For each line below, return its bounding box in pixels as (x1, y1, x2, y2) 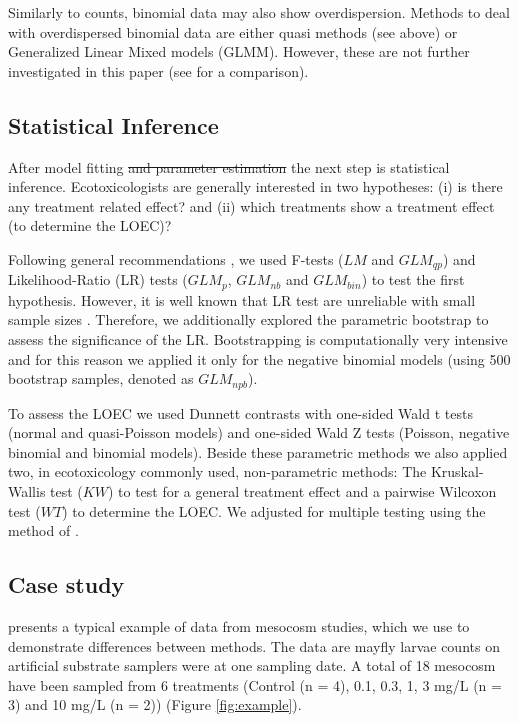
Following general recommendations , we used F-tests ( (8, 248, 344, 269)
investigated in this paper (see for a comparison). (8, 60, 309, 81)
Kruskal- (430, 461, 484, 482)
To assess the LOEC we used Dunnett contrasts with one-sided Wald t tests (8, 402, 473, 423)
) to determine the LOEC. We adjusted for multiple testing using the (62, 500, 486, 521)
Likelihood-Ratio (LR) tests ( (8, 269, 188, 290)
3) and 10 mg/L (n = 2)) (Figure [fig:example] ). (8, 694, 302, 715)
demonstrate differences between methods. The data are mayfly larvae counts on (8, 635, 500, 656)
